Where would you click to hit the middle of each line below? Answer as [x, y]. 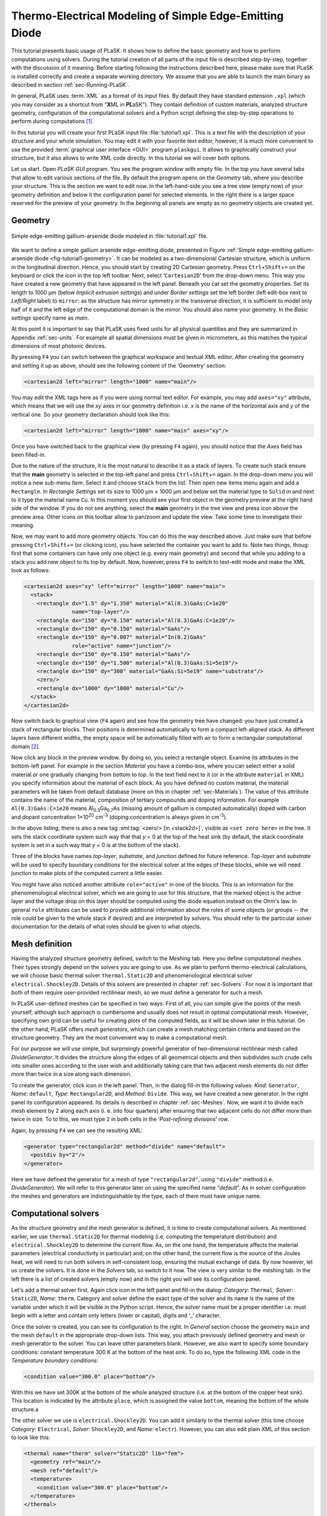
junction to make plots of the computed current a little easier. [87, 873]
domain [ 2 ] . [26, 746]
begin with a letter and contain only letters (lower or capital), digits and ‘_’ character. [116, 1315]
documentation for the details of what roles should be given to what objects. [106, 927]
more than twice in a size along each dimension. [71, 1074]
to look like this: [31, 1438]
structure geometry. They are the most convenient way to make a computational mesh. [120, 1038]
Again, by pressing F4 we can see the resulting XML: [77, 1130]
